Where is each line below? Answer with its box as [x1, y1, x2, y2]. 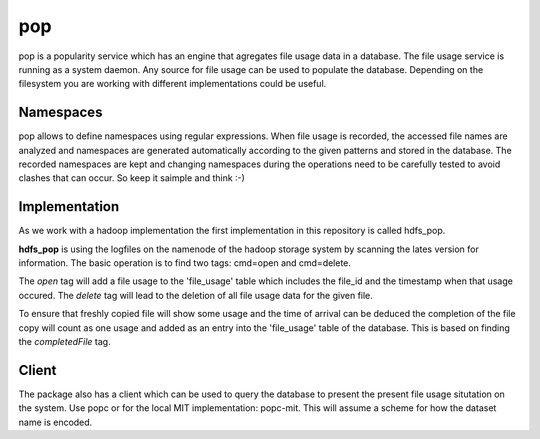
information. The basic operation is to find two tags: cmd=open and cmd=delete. [18, 257, 352, 269]
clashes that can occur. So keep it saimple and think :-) [18, 172, 245, 184]
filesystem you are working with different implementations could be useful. [18, 78, 327, 90]
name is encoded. [18, 416, 93, 428]
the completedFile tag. [18, 336, 111, 348]
